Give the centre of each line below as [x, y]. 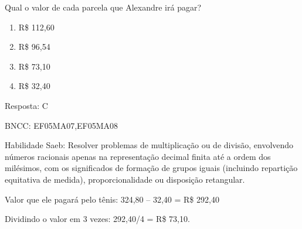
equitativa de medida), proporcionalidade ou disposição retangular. [125, 179]
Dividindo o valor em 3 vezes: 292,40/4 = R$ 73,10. [97, 219]
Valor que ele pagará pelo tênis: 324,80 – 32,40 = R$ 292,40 [112, 199]
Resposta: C [26, 105]
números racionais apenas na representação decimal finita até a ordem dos [138, 156]
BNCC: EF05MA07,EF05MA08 [62, 125]
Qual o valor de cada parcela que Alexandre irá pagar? [103, 7]
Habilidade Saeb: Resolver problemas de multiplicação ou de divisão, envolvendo [149, 145]
